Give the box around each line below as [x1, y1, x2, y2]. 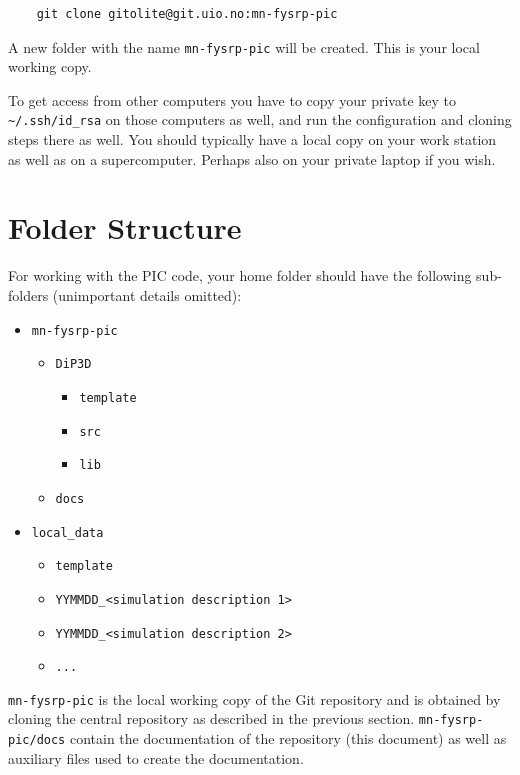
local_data [31, 525, 104, 540]
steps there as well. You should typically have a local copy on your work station [8, 129, 497, 150]
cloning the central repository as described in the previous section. [8, 708, 415, 729]
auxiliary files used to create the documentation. [8, 747, 304, 768]
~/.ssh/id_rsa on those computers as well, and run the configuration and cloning [8, 109, 512, 130]
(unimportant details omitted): [52, 285, 242, 305]
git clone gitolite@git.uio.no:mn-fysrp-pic [36, 7, 338, 21]
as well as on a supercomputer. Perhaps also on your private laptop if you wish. [8, 148, 496, 169]
